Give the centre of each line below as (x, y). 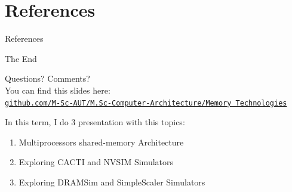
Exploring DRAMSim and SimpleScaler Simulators (112, 182)
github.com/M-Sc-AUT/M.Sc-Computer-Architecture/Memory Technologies (146, 103)
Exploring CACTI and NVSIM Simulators (96, 162)
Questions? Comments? (47, 78)
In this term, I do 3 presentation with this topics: (95, 122)
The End (21, 58)
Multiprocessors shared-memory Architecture (101, 142)
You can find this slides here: (58, 90)
